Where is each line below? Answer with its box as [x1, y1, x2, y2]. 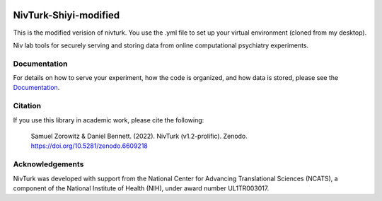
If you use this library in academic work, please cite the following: [13, 115, 204, 124]
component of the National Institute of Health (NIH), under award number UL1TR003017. [13, 184, 270, 193]
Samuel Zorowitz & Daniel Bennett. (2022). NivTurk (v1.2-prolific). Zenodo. [30, 132, 248, 140]
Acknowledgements [13, 159, 84, 169]
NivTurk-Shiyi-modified [13, 9, 120, 21]
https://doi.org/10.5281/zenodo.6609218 [30, 142, 148, 150]
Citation [13, 101, 42, 111]
